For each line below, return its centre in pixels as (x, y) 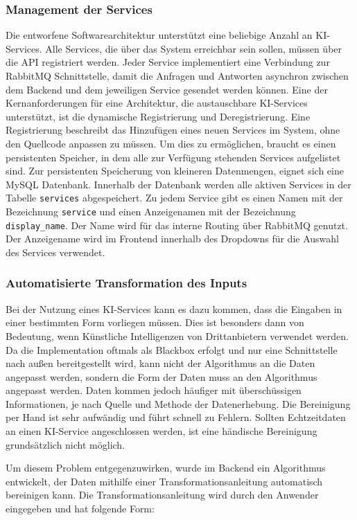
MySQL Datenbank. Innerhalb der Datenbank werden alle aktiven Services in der (178, 184)
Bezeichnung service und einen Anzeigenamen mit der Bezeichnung (151, 211)
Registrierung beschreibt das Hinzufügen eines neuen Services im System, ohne (173, 130)
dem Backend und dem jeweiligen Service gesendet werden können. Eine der (167, 89)
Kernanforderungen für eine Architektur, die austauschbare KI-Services (157, 103)
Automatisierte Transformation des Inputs (127, 283)
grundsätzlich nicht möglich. (66, 444)
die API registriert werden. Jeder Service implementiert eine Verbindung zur (168, 62)
